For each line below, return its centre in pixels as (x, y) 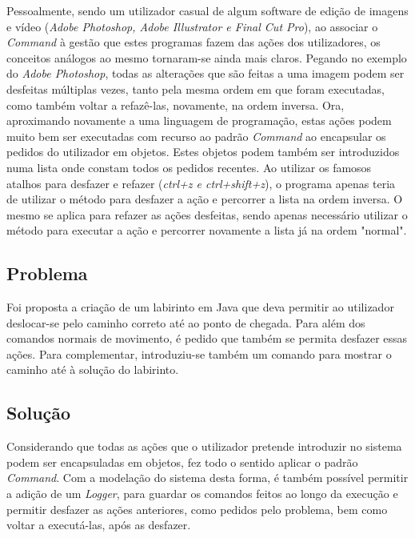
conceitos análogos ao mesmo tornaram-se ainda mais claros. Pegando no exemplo (207, 57)
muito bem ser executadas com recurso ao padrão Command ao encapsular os (196, 136)
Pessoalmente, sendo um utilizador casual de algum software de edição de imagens (207, 10)
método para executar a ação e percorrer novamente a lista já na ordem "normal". (207, 230)
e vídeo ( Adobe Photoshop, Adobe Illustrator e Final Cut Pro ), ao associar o (192, 26)
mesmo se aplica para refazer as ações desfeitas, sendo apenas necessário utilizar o (207, 214)
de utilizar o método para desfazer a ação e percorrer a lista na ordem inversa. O (205, 199)
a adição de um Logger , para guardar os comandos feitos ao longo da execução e (202, 494)
